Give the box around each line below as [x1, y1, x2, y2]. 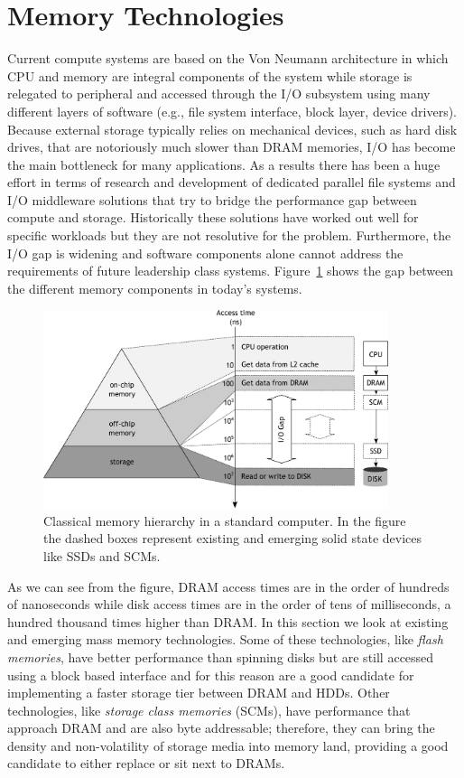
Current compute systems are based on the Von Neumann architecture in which [7, 49, 449, 68]
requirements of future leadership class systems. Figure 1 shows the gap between [7, 261, 454, 280]
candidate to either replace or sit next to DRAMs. [7, 754, 285, 773]
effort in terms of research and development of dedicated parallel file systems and [7, 173, 456, 192]
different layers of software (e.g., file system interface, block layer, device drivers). [7, 101, 457, 120]
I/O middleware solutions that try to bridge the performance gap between [7, 190, 417, 209]
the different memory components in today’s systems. [7, 278, 302, 297]
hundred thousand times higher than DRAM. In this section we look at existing [7, 612, 449, 631]
